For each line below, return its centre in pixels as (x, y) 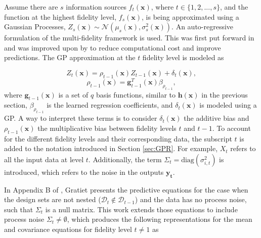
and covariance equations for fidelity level (68, 229)
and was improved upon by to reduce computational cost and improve (113, 47)
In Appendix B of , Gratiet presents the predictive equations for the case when (126, 189)
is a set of (73, 94)
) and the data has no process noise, (191, 199)
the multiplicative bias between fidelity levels (107, 128)
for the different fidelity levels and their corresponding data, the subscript (118, 138)
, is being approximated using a (190, 16)
